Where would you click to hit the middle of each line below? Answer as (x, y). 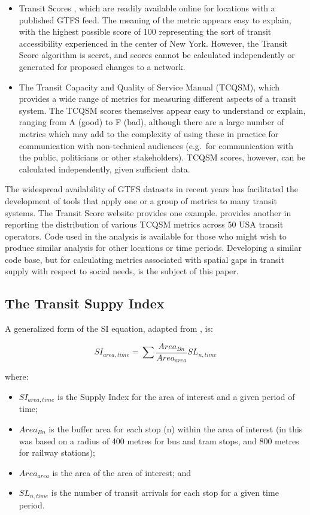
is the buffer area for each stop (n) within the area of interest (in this (176, 429)
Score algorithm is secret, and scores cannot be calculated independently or (157, 55)
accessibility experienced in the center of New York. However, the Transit (153, 43)
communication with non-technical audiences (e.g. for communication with (156, 145)
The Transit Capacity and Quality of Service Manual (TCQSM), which (149, 87)
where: (17, 376)
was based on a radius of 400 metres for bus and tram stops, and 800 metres (159, 440)
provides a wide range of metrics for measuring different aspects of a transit (158, 99)
